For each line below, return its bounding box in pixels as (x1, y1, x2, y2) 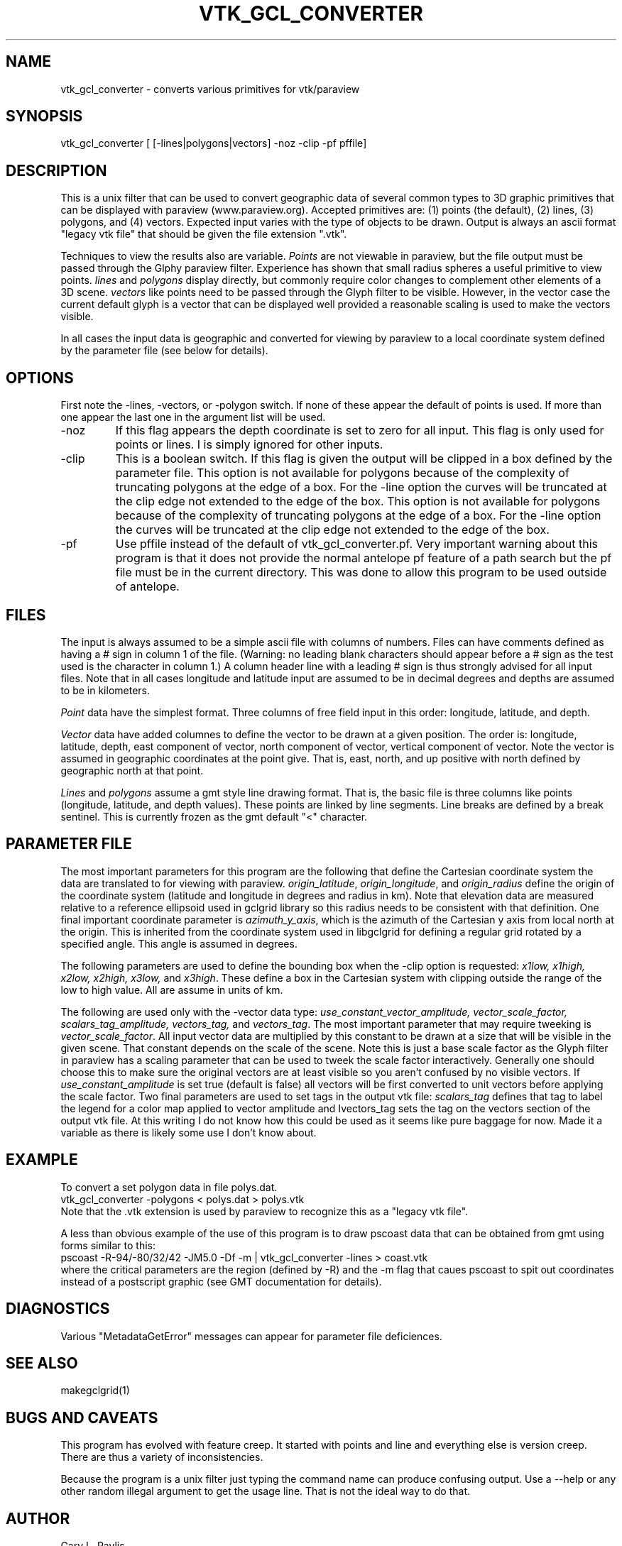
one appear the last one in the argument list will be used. (60, 411, 326, 424)
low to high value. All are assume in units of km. (60, 983, 283, 996)
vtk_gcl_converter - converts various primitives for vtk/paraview (60, 82, 360, 95)
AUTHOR (6, 1509, 70, 1528)
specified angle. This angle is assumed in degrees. (60, 937, 298, 950)
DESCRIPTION (6, 161, 107, 180)
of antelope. (115, 579, 180, 594)
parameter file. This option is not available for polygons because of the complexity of (115, 466, 569, 481)
